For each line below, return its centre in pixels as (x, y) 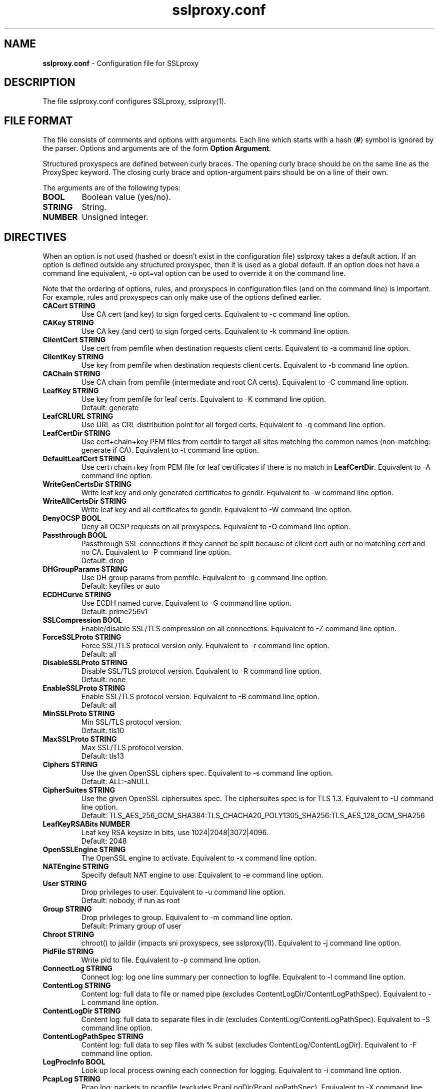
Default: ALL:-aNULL (115, 782)
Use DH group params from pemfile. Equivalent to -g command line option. (204, 578)
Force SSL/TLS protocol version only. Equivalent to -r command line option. (205, 646)
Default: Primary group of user (131, 926)
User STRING (65, 884)
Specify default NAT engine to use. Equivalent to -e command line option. (202, 875)
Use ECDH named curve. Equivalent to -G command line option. (186, 603)
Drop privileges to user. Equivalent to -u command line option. (183, 892)
